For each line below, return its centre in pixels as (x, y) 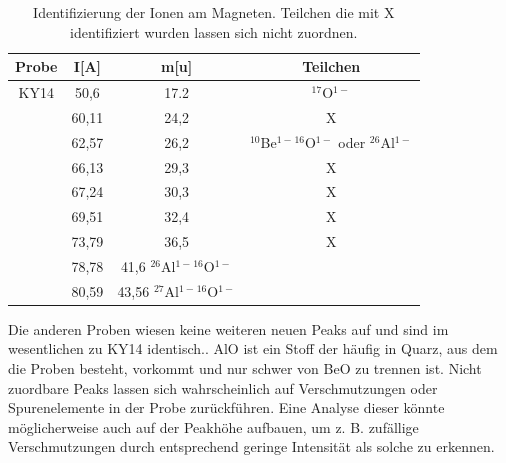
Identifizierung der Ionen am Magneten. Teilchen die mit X (214, 12)
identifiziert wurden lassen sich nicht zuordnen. (214, 31)
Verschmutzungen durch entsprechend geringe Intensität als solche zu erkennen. (251, 446)
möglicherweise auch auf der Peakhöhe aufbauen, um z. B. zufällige (213, 426)
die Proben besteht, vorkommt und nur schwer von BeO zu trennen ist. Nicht (245, 368)
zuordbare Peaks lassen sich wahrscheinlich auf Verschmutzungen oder (223, 387)
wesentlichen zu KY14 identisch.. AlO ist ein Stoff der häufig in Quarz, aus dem (253, 348)
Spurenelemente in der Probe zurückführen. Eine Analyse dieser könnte (226, 407)
